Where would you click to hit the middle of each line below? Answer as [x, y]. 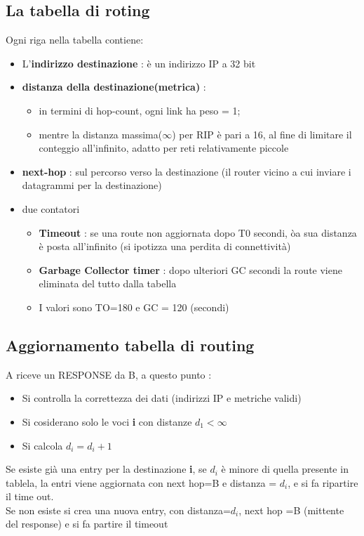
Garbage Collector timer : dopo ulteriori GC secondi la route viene [190, 269]
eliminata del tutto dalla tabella [108, 283]
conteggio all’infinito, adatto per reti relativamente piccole [164, 148]
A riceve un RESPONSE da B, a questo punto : [109, 374]
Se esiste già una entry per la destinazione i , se [106, 469]
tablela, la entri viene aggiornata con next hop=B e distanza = [141, 482]
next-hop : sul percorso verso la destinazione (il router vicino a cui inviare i [187, 171]
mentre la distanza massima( [101, 134]
